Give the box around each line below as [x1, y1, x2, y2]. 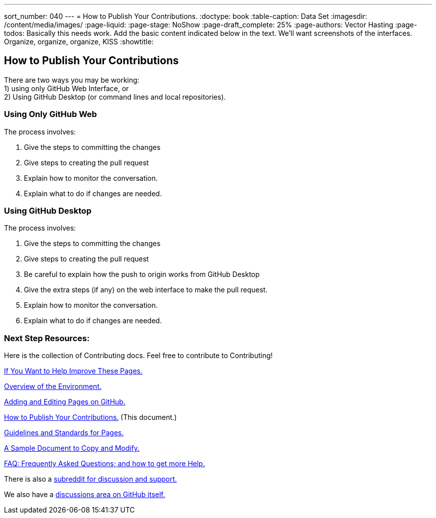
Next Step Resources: [4, 333, 90, 343]
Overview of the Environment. [4, 382, 102, 391]
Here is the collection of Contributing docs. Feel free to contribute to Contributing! [4, 351, 273, 360]
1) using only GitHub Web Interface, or [4, 84, 129, 93]
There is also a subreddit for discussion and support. [4, 475, 177, 484]
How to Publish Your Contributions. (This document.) [4, 413, 177, 422]
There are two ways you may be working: [4, 75, 139, 84]
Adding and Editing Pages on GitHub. [4, 397, 125, 406]
